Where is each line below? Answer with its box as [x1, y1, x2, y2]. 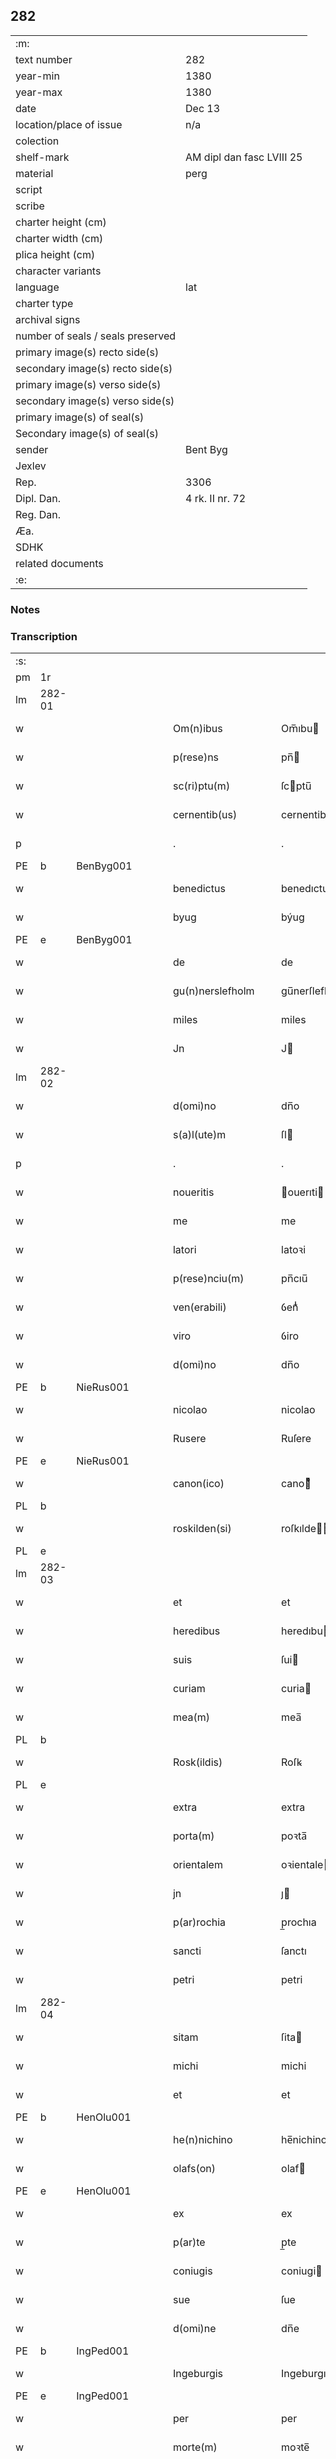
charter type [15, 296, 74, 310]
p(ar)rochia [172, 1915, 227, 1929]
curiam [172, 1682, 206, 1696]
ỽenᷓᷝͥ [281, 1300, 299, 1314]
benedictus [172, 882, 226, 896]
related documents [15, 556, 104, 570]
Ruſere [281, 1432, 312, 1446]
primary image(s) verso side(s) [15, 377, 162, 391]
